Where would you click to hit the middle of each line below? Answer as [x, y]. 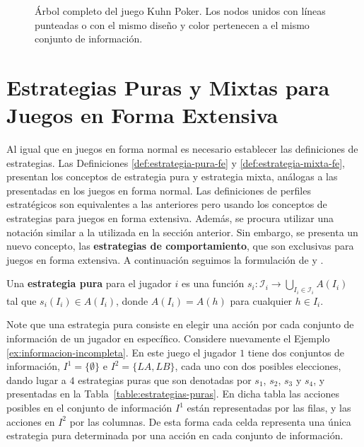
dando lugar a [36, 379]
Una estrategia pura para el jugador [89, 283]
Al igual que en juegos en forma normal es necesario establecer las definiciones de [182, 149]
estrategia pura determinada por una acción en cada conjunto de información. [175, 435]
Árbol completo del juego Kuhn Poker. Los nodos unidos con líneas [180, 11]
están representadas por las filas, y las [269, 408]
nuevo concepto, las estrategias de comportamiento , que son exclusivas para [180, 246]
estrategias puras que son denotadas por [165, 379]
